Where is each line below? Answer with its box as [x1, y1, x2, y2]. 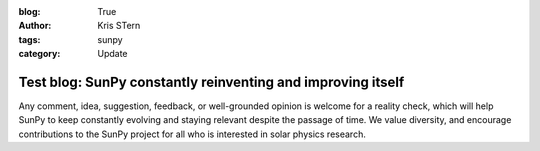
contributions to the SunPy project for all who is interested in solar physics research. [18, 128, 367, 140]
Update [97, 48, 129, 60]
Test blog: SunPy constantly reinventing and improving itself [18, 73, 405, 90]
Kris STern [97, 20, 141, 32]
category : [18, 48, 61, 60]
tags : [18, 33, 41, 45]
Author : [18, 20, 52, 32]
